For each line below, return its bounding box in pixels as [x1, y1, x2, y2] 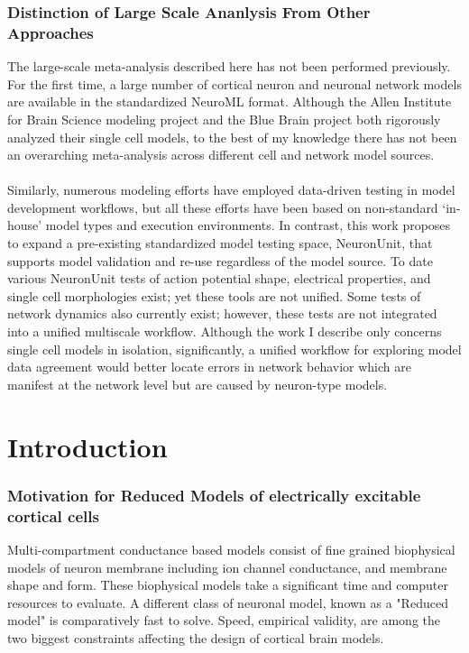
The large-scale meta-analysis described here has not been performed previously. [7, 57, 451, 76]
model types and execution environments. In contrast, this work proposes [45, 216, 451, 235]
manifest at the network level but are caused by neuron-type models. [7, 374, 388, 393]
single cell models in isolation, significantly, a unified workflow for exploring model [7, 339, 462, 358]
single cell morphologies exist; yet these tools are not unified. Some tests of [7, 286, 421, 305]
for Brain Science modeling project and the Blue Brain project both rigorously [7, 109, 441, 128]
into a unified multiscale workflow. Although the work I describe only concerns [7, 322, 442, 341]
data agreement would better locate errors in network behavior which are [7, 357, 411, 376]
